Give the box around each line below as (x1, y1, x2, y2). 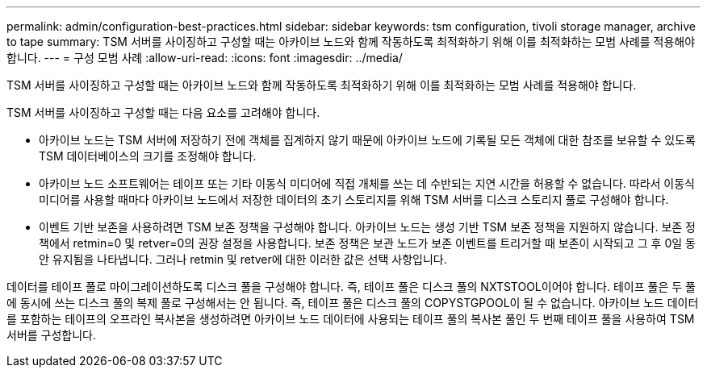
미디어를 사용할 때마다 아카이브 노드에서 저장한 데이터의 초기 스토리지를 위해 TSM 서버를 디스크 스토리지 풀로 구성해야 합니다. (39, 193, 669, 206)
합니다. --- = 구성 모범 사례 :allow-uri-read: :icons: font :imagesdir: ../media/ (6, 51, 403, 64)
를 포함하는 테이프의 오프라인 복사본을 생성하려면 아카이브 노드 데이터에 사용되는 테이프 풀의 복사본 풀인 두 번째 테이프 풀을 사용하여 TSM (6, 312, 695, 326)
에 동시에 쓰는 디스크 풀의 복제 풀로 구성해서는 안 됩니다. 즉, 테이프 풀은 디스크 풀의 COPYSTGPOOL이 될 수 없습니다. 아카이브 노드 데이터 (6, 296, 699, 310)
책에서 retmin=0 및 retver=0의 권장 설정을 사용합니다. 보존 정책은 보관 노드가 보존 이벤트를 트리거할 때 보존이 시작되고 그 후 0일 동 (39, 236, 696, 250)
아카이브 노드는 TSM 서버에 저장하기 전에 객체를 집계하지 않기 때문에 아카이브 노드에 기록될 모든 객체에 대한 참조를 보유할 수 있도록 (39, 133, 696, 147)
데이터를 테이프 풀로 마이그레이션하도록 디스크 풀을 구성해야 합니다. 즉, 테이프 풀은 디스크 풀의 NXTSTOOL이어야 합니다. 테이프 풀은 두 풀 (6, 280, 696, 293)
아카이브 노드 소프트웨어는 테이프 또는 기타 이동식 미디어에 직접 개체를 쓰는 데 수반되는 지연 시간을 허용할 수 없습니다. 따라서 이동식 (39, 177, 696, 190)
